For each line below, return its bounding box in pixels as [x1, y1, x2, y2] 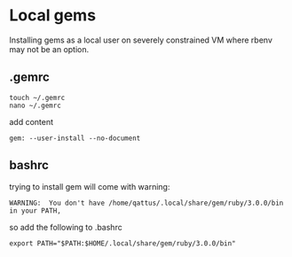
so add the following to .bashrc [9, 222, 122, 232]
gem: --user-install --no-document [9, 134, 141, 143]
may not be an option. [9, 43, 90, 54]
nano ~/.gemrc [9, 101, 62, 110]
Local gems [9, 5, 96, 26]
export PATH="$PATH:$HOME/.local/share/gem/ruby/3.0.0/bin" [9, 238, 237, 248]
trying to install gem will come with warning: [9, 181, 170, 191]
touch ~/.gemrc [9, 93, 66, 102]
